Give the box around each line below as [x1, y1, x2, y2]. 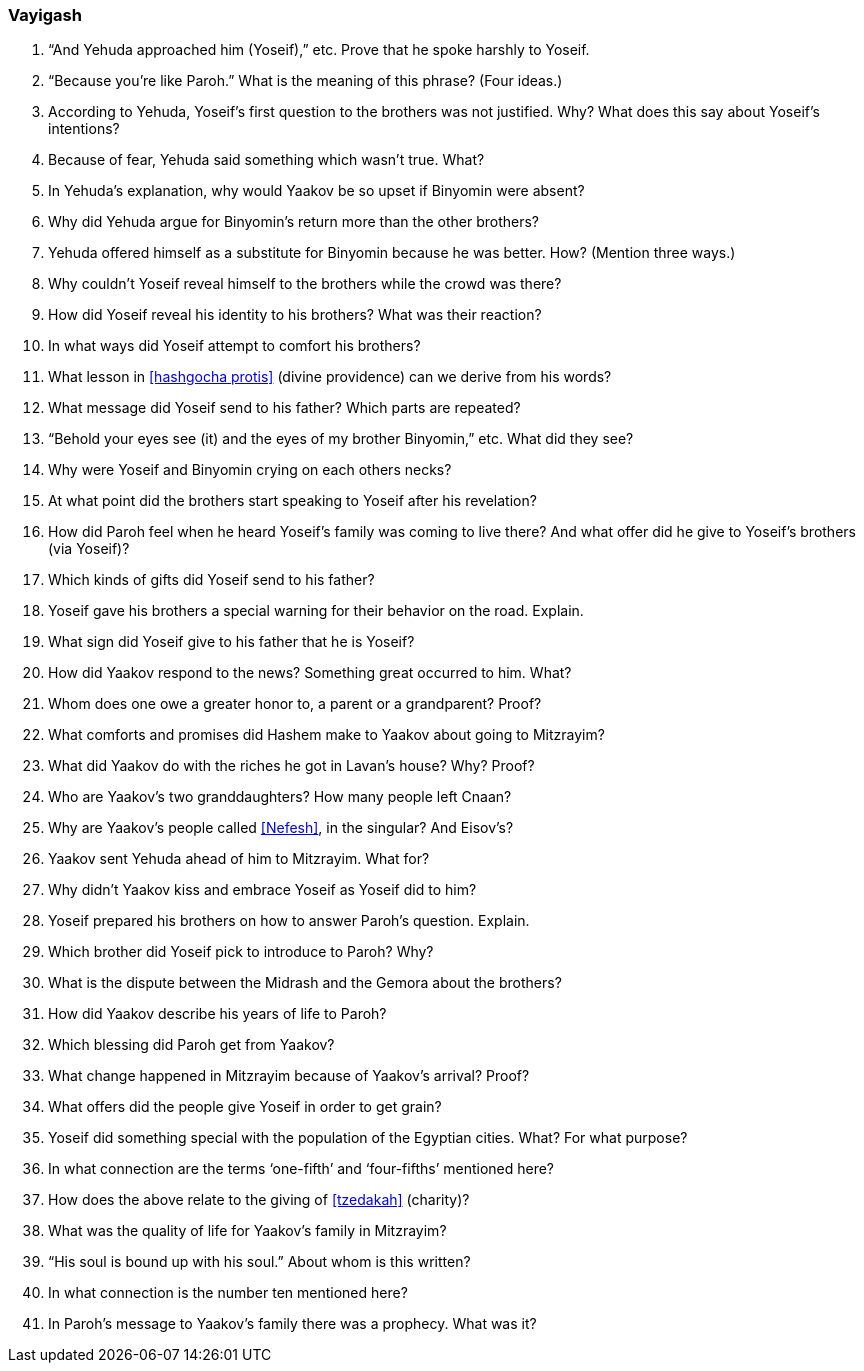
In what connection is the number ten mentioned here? [48, 1284, 408, 1302]
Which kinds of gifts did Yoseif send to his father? [48, 571, 375, 589]
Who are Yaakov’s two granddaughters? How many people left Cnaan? [48, 788, 512, 806]
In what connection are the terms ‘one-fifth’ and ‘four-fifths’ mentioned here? [48, 1160, 555, 1178]
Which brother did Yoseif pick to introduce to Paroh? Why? [48, 943, 434, 961]
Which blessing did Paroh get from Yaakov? [48, 1036, 335, 1054]
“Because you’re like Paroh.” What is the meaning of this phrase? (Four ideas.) [48, 72, 563, 90]
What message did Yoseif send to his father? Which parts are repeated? [48, 399, 521, 417]
